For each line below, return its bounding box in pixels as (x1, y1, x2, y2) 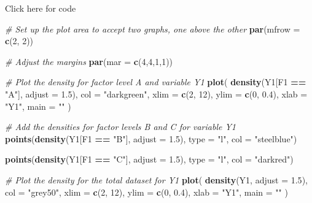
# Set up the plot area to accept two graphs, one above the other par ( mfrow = (5, 22, 300, 35)
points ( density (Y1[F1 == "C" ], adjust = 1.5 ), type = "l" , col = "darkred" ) (5, 153, 294, 166)
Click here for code (5, 2, 76, 14)
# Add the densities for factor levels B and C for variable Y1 (5, 120, 236, 133)
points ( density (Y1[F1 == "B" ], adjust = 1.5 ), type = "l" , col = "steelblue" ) (5, 132, 297, 145)
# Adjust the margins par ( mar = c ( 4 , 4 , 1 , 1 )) (5, 55, 173, 67)
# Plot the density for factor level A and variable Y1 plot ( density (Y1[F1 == (5, 75, 306, 88)
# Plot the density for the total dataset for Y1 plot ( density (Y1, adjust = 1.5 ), (5, 173, 308, 186)
